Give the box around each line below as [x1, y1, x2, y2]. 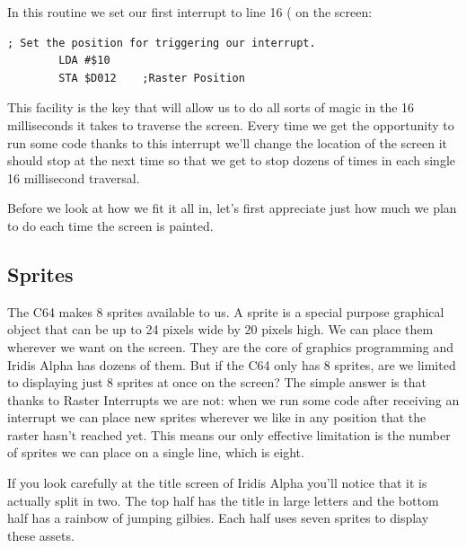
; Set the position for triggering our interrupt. [7, 36, 316, 49]
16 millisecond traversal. [7, 168, 140, 187]
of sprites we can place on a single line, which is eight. [7, 443, 304, 462]
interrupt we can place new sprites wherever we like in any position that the [7, 408, 426, 427]
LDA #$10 [58, 54, 110, 67]
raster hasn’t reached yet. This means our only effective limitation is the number [7, 425, 451, 444]
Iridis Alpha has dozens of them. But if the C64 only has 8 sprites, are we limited [7, 355, 456, 374]
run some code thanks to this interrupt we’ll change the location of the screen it [7, 133, 448, 152]
